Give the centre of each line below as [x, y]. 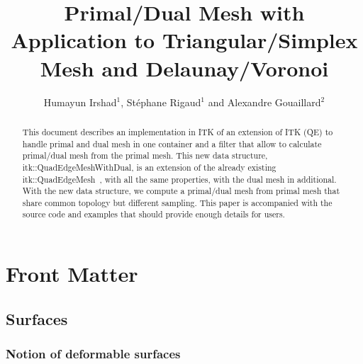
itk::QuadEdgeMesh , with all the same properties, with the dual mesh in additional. [179, 179]
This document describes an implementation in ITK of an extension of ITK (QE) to [178, 131]
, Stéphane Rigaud [161, 102]
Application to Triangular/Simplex [184, 40]
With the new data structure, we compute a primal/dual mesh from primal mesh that [181, 191]
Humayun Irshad [80, 102]
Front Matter [72, 274]
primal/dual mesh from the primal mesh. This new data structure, [145, 155]
